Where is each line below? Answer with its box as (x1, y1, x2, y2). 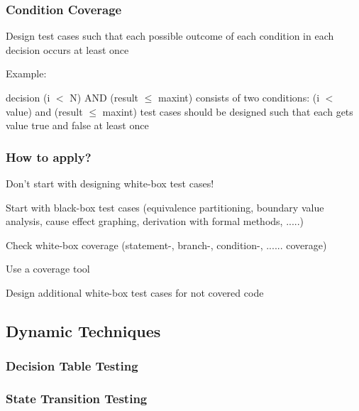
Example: (6, 66, 47, 81)
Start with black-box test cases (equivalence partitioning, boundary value (6, 199, 324, 214)
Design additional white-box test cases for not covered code (6, 285, 264, 300)
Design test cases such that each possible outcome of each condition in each (6, 28, 334, 43)
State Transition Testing (6, 390, 148, 407)
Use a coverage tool (6, 261, 90, 276)
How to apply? (6, 148, 92, 165)
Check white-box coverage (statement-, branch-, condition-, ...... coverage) (6, 237, 327, 252)
